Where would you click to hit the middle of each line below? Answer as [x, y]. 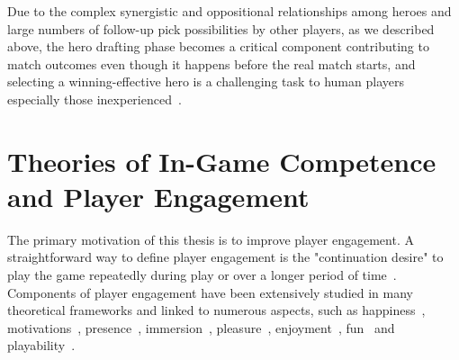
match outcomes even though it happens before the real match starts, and [211, 63]
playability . [41, 345]
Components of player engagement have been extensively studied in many [210, 292]
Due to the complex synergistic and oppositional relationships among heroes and [229, 11]
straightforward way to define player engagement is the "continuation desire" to [225, 257]
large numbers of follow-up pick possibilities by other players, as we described [221, 28]
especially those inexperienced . [94, 99]
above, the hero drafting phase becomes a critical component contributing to [218, 46]
